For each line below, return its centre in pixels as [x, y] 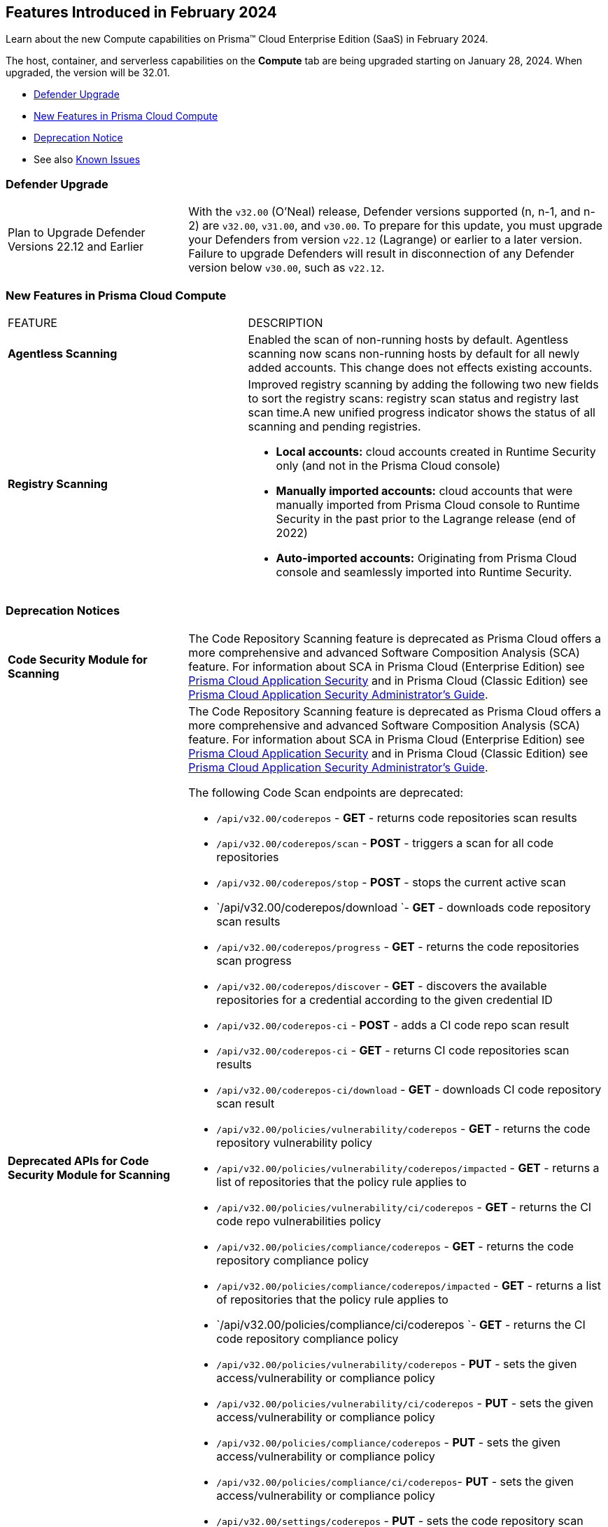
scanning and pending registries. [334, 426]
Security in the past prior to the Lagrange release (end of [426, 518]
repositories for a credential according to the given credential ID [384, 999]
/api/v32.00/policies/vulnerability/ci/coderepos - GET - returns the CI [404, 1207]
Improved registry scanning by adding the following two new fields [423, 384]
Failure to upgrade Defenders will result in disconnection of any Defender [381, 254]
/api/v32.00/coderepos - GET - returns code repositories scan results [397, 817]
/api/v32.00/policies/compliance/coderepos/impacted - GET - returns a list [409, 1285]
